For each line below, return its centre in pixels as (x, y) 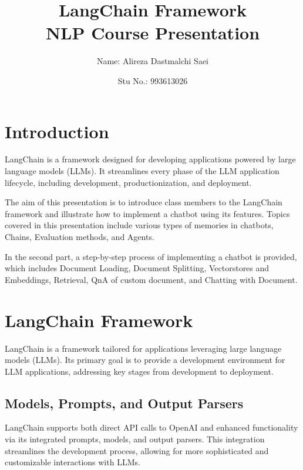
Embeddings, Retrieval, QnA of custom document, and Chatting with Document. (151, 279)
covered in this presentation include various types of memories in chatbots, (139, 225)
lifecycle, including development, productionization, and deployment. (128, 182)
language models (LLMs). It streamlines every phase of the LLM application (142, 171)
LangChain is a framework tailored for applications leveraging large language (143, 348)
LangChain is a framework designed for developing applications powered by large (150, 159)
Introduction (57, 131)
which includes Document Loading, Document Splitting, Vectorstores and (137, 268)
